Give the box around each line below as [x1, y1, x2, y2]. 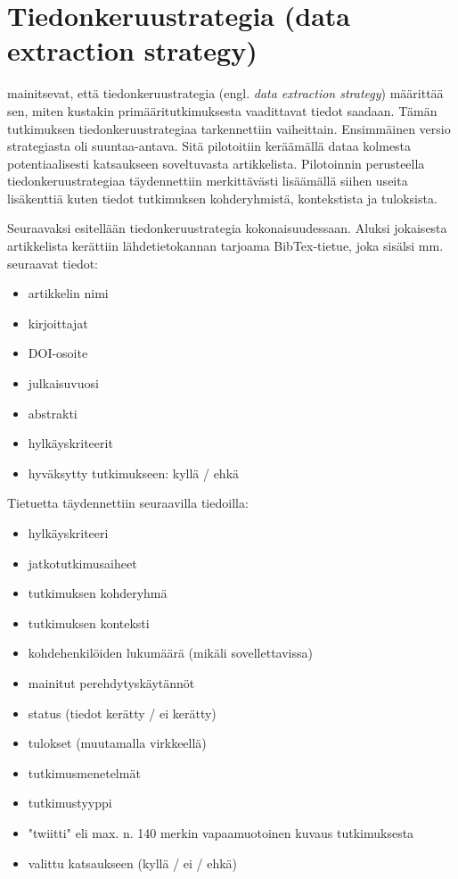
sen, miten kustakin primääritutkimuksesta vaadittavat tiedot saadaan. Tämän [7, 101, 438, 120]
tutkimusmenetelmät [28, 763, 141, 782]
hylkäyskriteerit [28, 434, 113, 452]
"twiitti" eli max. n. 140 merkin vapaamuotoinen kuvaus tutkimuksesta [28, 823, 414, 842]
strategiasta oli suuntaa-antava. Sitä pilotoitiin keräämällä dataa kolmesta [7, 137, 412, 155]
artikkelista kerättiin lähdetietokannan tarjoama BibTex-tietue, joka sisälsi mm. [7, 236, 444, 255]
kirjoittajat [28, 313, 88, 332]
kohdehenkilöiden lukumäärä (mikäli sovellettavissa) [28, 643, 313, 662]
